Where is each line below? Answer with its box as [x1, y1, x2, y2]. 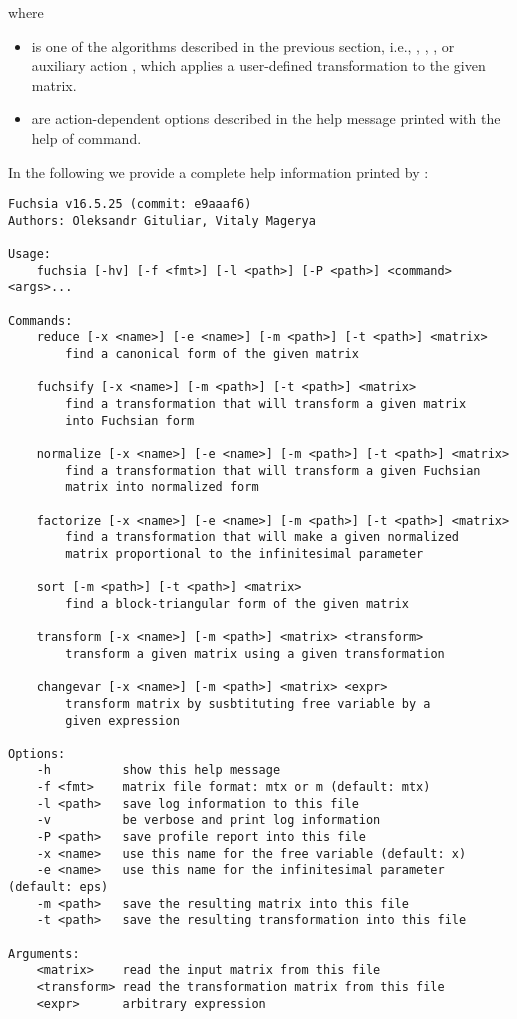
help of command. [31, 127, 142, 148]
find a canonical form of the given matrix [65, 347, 359, 362]
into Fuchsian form [65, 413, 195, 428]
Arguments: [8, 946, 80, 961]
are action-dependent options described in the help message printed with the [31, 108, 501, 129]
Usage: [8, 247, 51, 262]
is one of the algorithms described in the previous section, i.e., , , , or [31, 35, 455, 56]
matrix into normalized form [65, 480, 259, 495]
